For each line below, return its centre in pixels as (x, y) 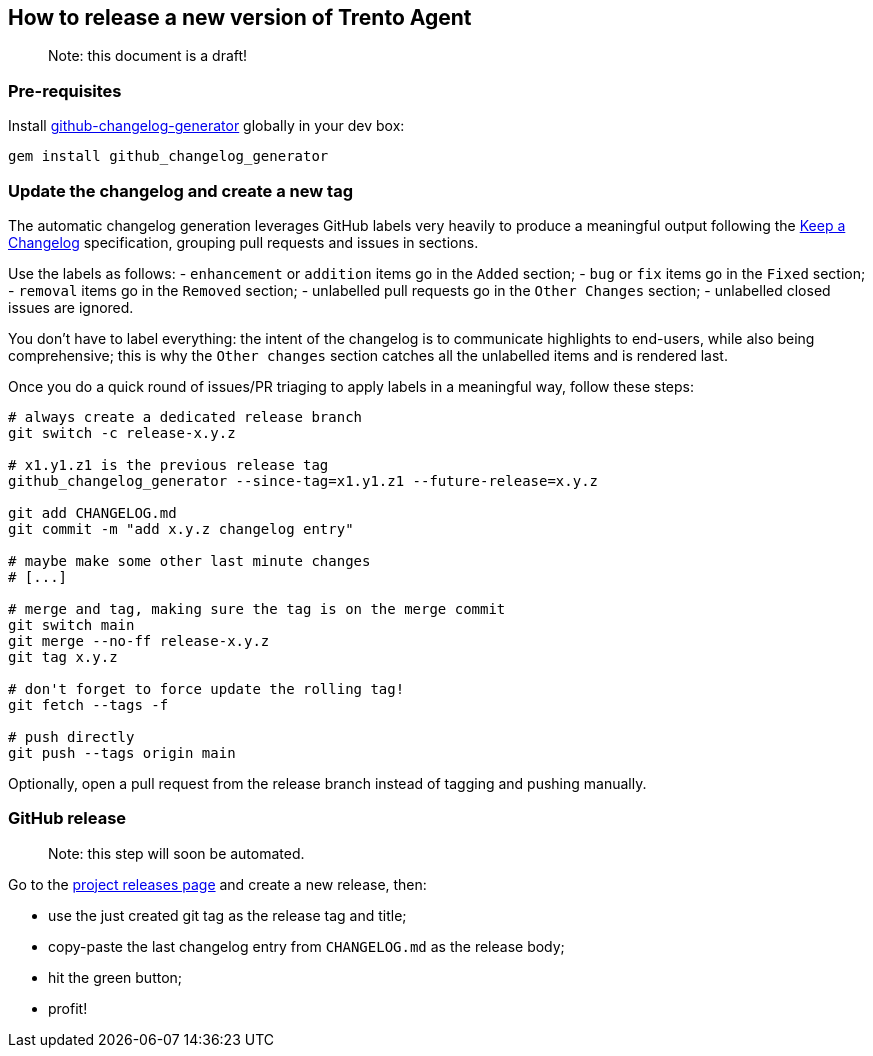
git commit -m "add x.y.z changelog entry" (181, 528)
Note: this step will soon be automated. (176, 853)
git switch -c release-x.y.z (122, 432)
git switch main (71, 624)
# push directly (71, 736)
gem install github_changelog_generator (168, 156)
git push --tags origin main (122, 752)
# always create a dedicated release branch (185, 416)
